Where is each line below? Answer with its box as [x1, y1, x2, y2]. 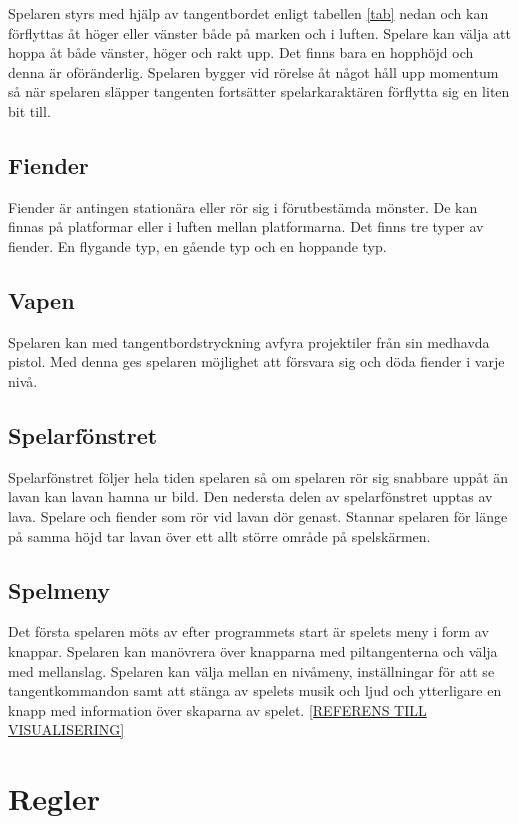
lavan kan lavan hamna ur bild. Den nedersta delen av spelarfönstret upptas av [8, 486, 493, 507]
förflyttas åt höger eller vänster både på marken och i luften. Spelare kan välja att [8, 22, 511, 43]
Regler [8, 778, 100, 819]
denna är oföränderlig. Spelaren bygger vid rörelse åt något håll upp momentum [8, 61, 499, 82]
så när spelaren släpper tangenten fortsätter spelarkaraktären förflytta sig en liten [8, 81, 510, 102]
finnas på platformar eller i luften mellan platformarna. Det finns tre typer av [8, 216, 484, 237]
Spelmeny [8, 574, 110, 605]
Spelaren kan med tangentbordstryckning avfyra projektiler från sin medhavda [8, 331, 490, 352]
